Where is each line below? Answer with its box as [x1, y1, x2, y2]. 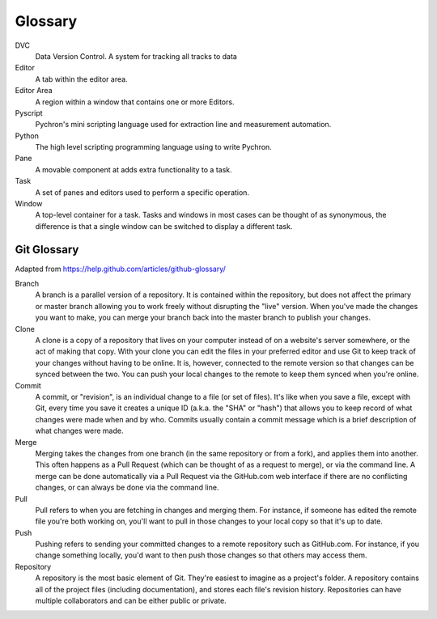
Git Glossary [15, 243, 79, 257]
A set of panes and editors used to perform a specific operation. [35, 187, 250, 197]
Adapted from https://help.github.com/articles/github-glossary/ [15, 264, 227, 273]
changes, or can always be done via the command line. [35, 482, 219, 493]
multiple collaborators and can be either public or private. [35, 596, 227, 606]
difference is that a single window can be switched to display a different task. [35, 221, 293, 231]
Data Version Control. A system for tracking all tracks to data [35, 51, 238, 61]
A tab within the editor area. [35, 74, 129, 84]
